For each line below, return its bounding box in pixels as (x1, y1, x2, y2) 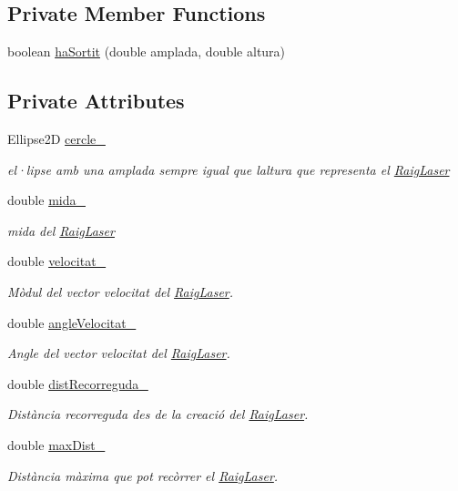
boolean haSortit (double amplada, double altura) (7, 42, 286, 61)
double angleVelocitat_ (7, 312, 137, 332)
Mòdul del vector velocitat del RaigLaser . (7, 281, 234, 301)
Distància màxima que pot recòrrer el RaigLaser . (7, 465, 279, 485)
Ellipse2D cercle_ (7, 129, 106, 148)
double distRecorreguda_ (7, 373, 148, 393)
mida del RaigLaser (7, 220, 115, 240)
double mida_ (7, 190, 86, 210)
